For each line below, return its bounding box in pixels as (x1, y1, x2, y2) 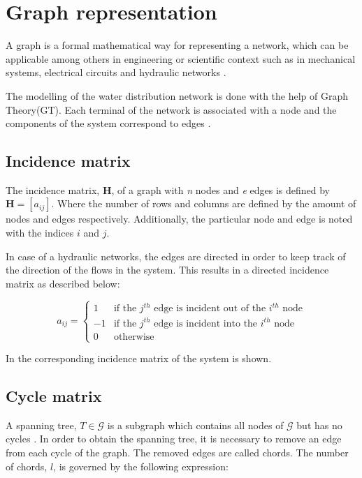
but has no (296, 417, 342, 432)
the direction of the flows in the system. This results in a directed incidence (6, 262, 329, 277)
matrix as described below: (6, 276, 120, 290)
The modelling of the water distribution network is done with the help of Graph (6, 88, 349, 103)
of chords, (6, 458, 48, 473)
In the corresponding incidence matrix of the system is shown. (6, 351, 272, 366)
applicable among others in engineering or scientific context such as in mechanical (6, 51, 356, 66)
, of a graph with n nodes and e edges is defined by (111, 182, 330, 197)
